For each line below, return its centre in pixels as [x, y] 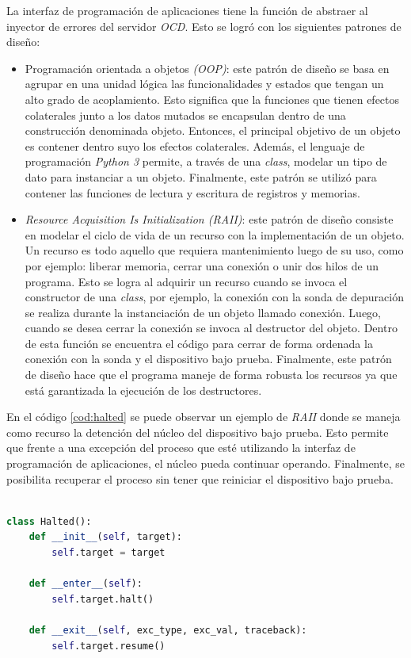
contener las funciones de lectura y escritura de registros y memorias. [192, 192]
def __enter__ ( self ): [86, 584]
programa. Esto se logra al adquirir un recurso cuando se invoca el [186, 281]
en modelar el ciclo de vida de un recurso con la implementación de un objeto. [215, 234]
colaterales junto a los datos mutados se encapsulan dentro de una [185, 115]
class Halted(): [49, 521]
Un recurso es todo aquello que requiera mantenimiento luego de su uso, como [214, 250]
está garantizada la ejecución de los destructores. [143, 390]
